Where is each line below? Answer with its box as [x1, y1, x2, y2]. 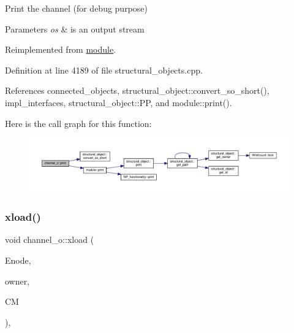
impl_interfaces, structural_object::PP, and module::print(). [5, 96, 232, 109]
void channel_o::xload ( [5, 233, 94, 246]
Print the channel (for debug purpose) [5, 2, 148, 14]
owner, [5, 274, 30, 287]
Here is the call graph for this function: [5, 117, 152, 129]
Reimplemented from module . [5, 43, 116, 56]
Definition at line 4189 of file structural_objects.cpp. [5, 63, 203, 76]
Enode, [5, 254, 31, 266]
